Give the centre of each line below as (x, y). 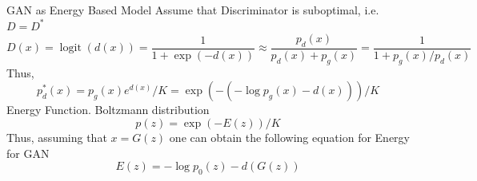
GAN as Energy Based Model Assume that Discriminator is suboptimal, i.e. (193, 10)
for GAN (28, 153)
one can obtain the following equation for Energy (289, 137)
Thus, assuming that (57, 137)
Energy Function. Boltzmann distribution (108, 110)
